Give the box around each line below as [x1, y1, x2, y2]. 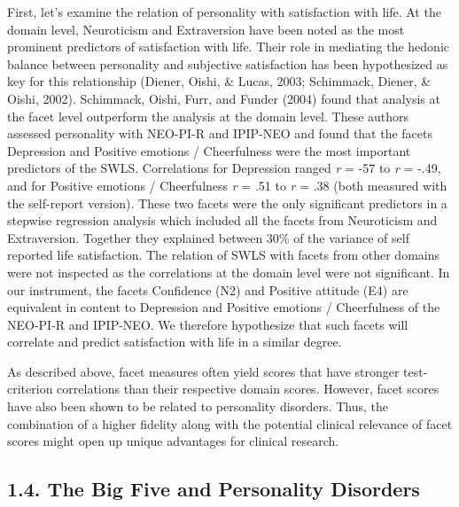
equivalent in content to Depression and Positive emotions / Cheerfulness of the [7, 298, 440, 316]
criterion [7, 379, 53, 398]
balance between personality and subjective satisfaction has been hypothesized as [7, 54, 448, 73]
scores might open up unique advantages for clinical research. [7, 432, 339, 450]
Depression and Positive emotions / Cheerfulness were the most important [7, 141, 411, 160]
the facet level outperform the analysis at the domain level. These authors [7, 106, 409, 125]
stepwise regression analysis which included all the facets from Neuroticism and [7, 211, 438, 230]
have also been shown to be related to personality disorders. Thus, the [7, 397, 388, 416]
